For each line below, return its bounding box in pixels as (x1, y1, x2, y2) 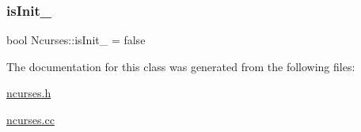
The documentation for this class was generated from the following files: (6, 58, 355, 74)
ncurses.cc (6, 111, 55, 127)
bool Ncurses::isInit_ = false (6, 32, 146, 48)
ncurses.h (6, 85, 51, 101)
